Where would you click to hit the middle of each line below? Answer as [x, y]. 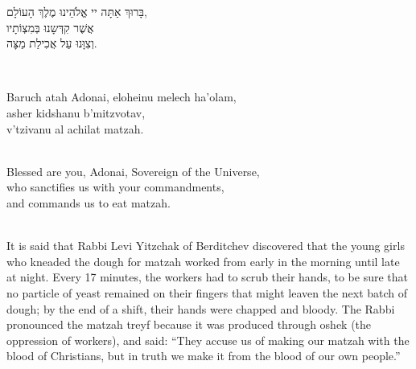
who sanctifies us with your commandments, [115, 187]
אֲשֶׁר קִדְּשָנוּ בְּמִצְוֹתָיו [50, 27]
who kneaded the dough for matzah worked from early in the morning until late [203, 261]
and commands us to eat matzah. [89, 202]
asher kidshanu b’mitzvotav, [76, 112]
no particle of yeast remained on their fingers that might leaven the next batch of [207, 292]
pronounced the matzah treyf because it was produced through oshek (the [189, 324]
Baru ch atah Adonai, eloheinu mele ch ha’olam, [122, 97]
